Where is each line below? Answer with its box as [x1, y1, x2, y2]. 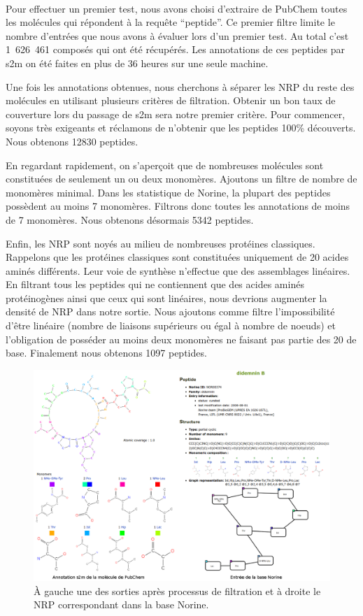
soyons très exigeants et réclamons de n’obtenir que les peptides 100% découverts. [6, 120, 356, 135]
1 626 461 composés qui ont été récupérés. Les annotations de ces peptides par [6, 42, 345, 57]
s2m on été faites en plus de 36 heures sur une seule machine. [6, 55, 269, 70]
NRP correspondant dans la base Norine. [34, 597, 209, 612]
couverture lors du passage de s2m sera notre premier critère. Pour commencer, [6, 106, 346, 121]
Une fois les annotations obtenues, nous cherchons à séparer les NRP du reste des [6, 79, 355, 94]
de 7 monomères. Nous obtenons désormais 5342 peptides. [6, 212, 254, 227]
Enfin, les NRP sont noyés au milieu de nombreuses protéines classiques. [6, 236, 315, 250]
